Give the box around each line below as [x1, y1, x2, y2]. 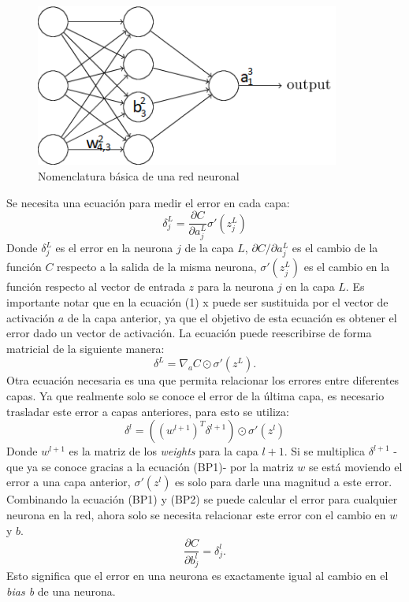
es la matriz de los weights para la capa [69, 443, 258, 459]
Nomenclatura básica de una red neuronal [38, 167, 240, 184]
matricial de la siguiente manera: [6, 340, 165, 356]
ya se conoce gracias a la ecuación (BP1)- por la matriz [27, 458, 294, 474]
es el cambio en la [303, 258, 390, 275]
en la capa [285, 278, 335, 295]
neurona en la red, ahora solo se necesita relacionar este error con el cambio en [6, 506, 386, 522]
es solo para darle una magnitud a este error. [175, 474, 392, 490]
